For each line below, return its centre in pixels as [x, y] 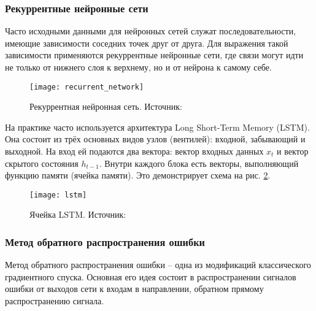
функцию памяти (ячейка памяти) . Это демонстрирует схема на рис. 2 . [138, 175]
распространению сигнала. [55, 301]
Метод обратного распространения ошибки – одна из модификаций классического [158, 265]
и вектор [293, 151]
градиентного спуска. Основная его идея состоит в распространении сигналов [151, 276]
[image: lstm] [58, 195]
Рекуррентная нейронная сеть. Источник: [106, 106]
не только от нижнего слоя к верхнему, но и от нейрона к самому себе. [138, 67]
